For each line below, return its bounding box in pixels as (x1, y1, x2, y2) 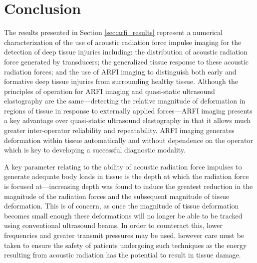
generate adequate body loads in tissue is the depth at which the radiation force (4, 171, 249, 181)
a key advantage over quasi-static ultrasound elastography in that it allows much (4, 115, 251, 125)
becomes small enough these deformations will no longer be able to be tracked (4, 210, 243, 220)
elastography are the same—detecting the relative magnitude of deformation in (4, 95, 246, 106)
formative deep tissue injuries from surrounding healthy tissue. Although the (4, 76, 238, 86)
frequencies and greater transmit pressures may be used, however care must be (4, 230, 245, 240)
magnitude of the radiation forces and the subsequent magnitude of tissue (4, 190, 230, 201)
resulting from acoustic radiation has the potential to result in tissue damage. (4, 249, 241, 260)
